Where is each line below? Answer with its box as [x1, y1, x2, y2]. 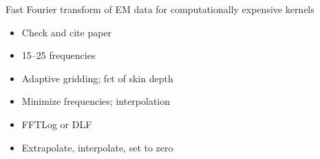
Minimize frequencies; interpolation [21, 94, 171, 108]
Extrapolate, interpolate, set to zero [21, 140, 173, 154]
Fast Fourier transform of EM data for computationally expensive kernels [6, 2, 314, 16]
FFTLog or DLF [21, 117, 92, 131]
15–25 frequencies [21, 48, 96, 62]
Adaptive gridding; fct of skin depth [21, 71, 173, 85]
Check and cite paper [21, 25, 112, 39]
